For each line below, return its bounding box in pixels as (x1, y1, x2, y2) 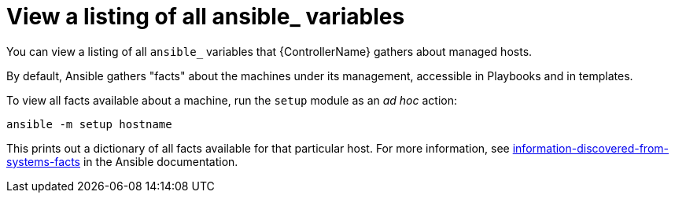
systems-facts (6, 154, 81, 168)
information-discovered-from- (512, 141, 669, 155)
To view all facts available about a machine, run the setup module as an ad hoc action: (6, 93, 457, 107)
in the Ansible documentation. (83, 154, 238, 168)
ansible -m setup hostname (6, 117, 172, 131)
